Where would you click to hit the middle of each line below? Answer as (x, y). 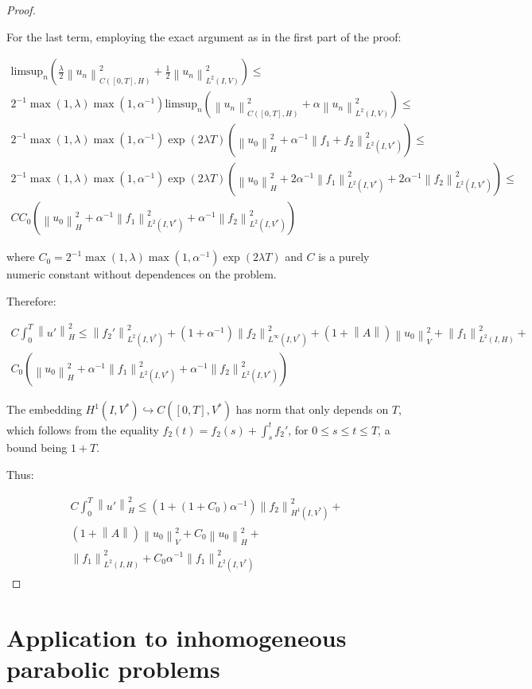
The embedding (44, 409)
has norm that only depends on (312, 409)
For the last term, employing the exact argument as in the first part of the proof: (204, 36)
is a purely (344, 257)
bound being (37, 448)
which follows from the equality (83, 429)
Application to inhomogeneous (177, 637)
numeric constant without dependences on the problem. (142, 274)
